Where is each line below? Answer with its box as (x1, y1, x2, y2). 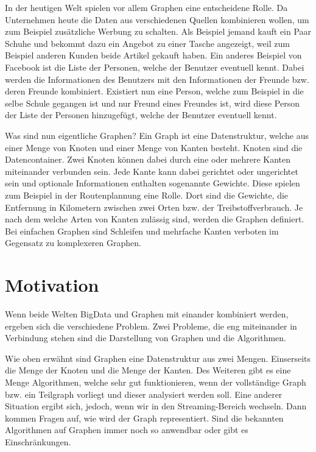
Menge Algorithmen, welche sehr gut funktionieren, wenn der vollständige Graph (5, 375, 306, 388)
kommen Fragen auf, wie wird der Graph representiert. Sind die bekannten (5, 411, 284, 424)
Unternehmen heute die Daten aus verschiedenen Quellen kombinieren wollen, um (5, 13, 309, 26)
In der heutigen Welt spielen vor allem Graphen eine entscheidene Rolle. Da (5, 1, 288, 13)
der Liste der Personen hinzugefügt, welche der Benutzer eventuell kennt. (5, 108, 277, 121)
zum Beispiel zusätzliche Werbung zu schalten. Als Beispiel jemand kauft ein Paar (5, 25, 312, 38)
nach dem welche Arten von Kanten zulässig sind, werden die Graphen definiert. (5, 213, 304, 225)
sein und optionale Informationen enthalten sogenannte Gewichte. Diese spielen (5, 177, 300, 189)
